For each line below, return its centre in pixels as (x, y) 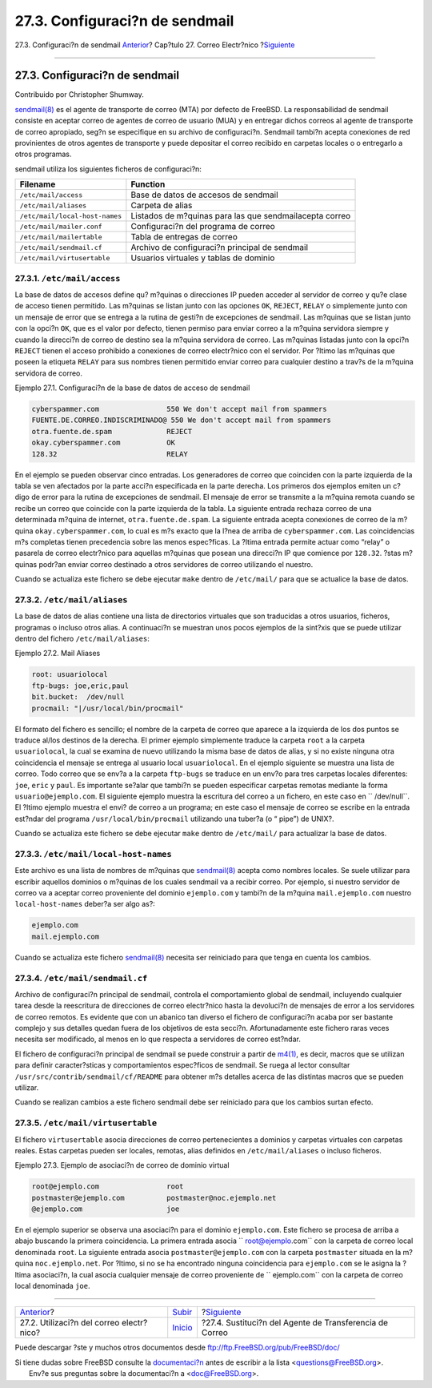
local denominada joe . (53, 1286)
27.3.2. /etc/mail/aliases (71, 599)
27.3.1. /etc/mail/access (68, 278)
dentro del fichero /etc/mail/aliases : (82, 639)
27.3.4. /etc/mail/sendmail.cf (81, 978)
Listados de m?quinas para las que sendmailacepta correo (241, 216)
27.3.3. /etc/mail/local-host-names (93, 854)
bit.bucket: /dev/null (78, 697)
